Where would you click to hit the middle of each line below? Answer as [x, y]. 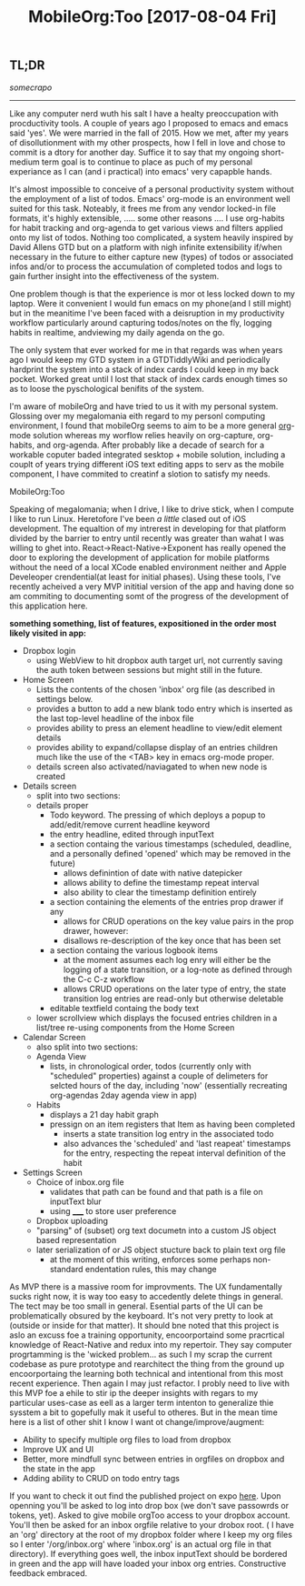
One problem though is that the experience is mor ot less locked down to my [152, 294]
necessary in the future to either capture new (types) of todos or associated [151, 256]
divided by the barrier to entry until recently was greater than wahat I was [147, 537]
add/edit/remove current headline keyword [130, 824]
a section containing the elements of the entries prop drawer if [167, 901]
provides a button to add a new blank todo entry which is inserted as [164, 708]
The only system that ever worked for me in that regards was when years [146, 350]
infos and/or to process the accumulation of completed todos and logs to [146, 266]
